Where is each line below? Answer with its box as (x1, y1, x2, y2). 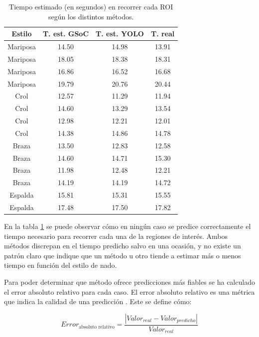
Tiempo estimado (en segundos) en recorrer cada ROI (9, 1, 173, 11)
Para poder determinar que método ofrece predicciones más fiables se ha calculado (4, 277, 255, 287)
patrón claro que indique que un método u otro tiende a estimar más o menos (4, 250, 241, 260)
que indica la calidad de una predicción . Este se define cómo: (4, 296, 192, 307)
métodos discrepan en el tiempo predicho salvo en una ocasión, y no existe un (4, 240, 241, 251)
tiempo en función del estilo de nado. (4, 260, 117, 270)
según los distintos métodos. (48, 11, 134, 21)
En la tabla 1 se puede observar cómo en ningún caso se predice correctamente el (4, 221, 251, 231)
